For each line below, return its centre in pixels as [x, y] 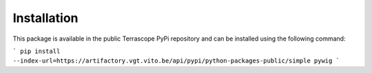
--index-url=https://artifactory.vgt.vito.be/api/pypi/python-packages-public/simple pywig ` [176, 61]
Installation [45, 18]
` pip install [37, 51]
